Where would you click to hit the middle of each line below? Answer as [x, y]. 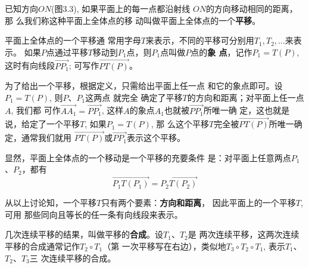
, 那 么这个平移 [180, 124]
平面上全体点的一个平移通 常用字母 [73, 40]
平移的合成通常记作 [42, 246]
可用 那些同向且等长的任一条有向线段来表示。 [94, 214]
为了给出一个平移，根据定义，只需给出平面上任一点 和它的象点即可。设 [144, 86]
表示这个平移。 [156, 138]
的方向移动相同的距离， [252, 8]
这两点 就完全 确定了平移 [134, 97]
